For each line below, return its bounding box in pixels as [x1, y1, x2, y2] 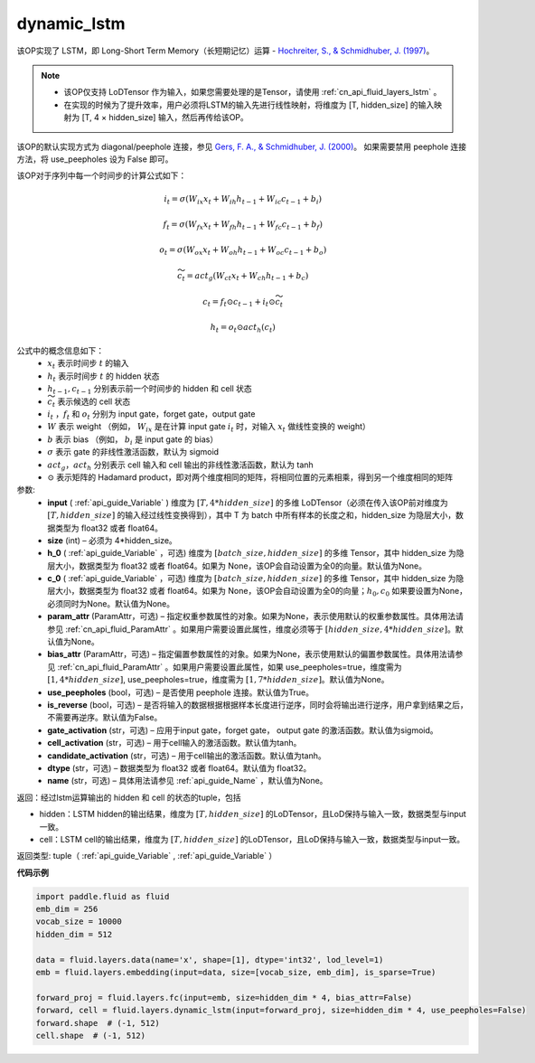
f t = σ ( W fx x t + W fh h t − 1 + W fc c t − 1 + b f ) [163, 220, 324, 231]
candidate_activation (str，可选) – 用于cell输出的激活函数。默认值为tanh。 [47, 750, 326, 761]
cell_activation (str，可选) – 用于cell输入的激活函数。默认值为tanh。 [47, 738, 302, 748]
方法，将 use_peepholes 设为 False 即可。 [16, 154, 174, 165]
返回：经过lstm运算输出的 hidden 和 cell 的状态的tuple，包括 [16, 792, 241, 803]
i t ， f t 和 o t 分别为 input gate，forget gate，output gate [47, 409, 256, 421]
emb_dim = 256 [35, 904, 99, 915]
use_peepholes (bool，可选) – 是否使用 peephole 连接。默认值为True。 [47, 687, 314, 698]
